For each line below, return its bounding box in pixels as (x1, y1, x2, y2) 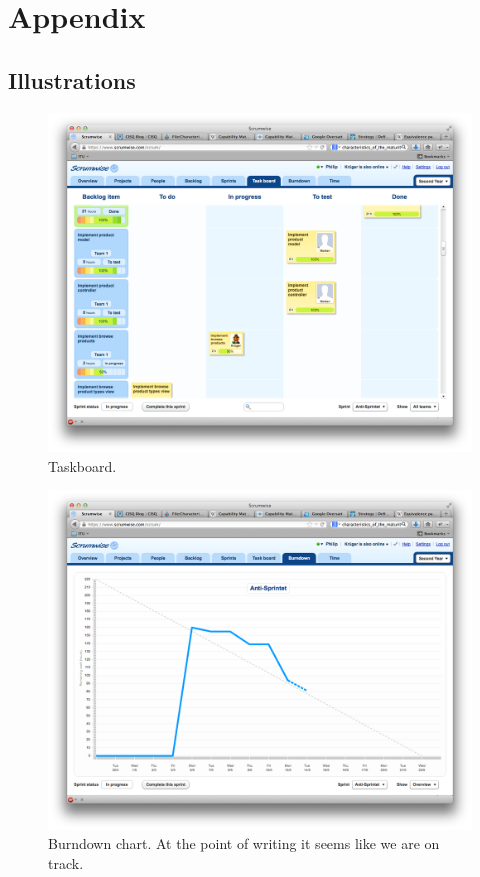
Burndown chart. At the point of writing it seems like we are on (48, 833, 440, 854)
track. (48, 853, 84, 874)
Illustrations (8, 64, 136, 95)
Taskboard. (48, 455, 117, 476)
